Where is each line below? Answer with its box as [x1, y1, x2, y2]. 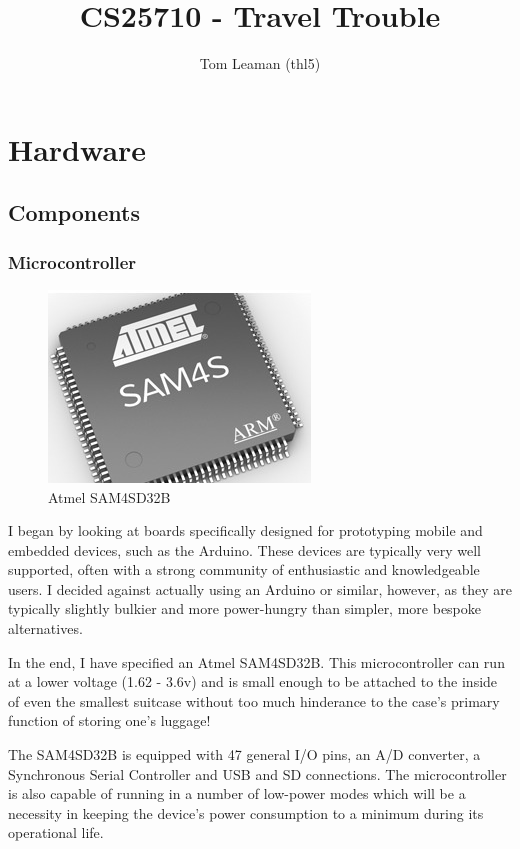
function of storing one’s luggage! [8, 710, 211, 731]
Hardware [8, 128, 147, 169]
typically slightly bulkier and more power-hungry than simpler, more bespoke [8, 598, 482, 619]
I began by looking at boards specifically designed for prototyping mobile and [8, 520, 483, 541]
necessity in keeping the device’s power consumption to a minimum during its [8, 802, 484, 823]
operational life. [8, 822, 104, 843]
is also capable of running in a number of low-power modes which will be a [8, 783, 466, 804]
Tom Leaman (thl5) [199, 53, 321, 74]
